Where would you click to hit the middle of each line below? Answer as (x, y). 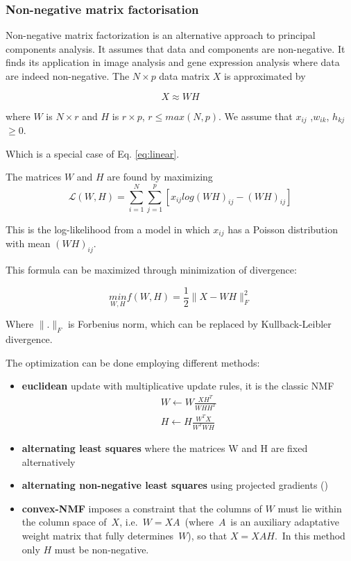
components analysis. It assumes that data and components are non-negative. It (175, 48)
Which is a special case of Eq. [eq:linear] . (93, 153)
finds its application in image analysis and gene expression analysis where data (173, 62)
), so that (207, 535)
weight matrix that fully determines (98, 535)
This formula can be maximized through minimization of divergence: (151, 270)
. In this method (310, 535)
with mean (28, 243)
